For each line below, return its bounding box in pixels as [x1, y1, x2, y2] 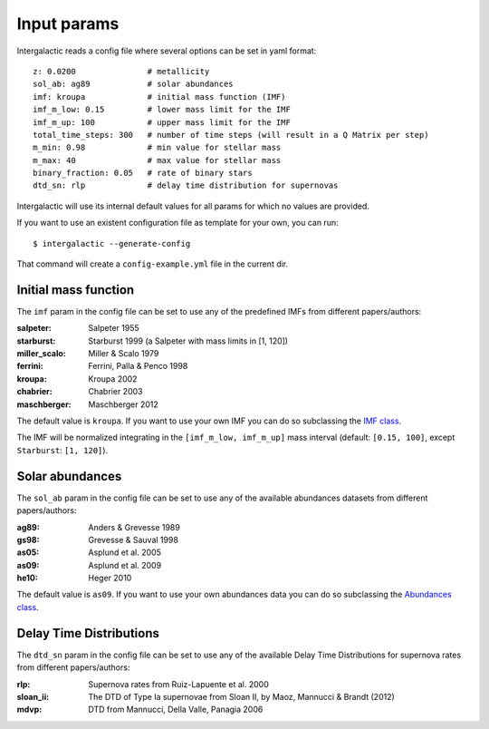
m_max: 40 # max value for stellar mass [33, 155, 282, 165]
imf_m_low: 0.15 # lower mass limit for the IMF [33, 104, 292, 115]
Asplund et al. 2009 [88, 559, 162, 570]
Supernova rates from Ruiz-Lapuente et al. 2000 [88, 678, 269, 689]
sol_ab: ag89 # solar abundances [33, 79, 235, 90]
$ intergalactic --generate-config [33, 238, 191, 248]
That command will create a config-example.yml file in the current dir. [16, 258, 289, 269]
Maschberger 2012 [88, 399, 158, 410]
